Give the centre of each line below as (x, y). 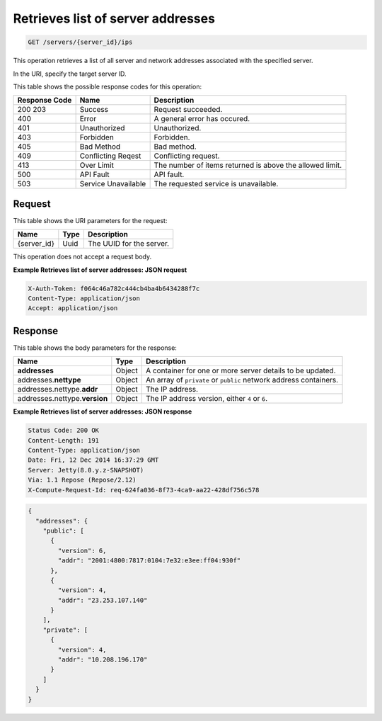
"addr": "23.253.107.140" (103, 600)
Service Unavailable (113, 184)
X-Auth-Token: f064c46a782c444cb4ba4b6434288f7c (114, 288)
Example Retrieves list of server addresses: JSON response (103, 411)
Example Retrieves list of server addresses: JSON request (100, 270)
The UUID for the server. (128, 244)
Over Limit (97, 165)
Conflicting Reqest (110, 156)
